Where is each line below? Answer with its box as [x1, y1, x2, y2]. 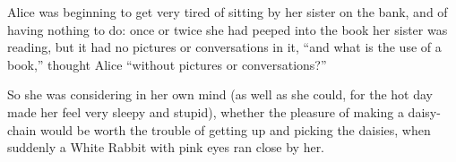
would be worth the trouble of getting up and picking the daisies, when [39, 120, 431, 139]
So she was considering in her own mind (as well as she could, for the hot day [7, 85, 433, 104]
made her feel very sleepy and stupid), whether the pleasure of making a [7, 102, 404, 121]
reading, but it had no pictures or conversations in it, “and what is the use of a [7, 38, 442, 56]
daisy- [408, 102, 441, 121]
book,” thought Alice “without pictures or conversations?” [7, 55, 327, 73]
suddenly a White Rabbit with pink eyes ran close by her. [7, 138, 325, 157]
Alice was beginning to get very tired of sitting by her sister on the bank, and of [7, 3, 448, 21]
